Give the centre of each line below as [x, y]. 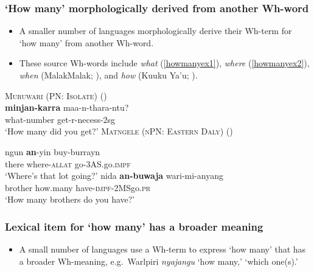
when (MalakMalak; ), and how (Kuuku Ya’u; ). [108, 75]
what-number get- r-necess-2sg [60, 119]
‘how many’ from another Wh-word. [86, 42]
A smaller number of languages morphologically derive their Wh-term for [155, 31]
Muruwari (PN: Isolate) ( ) [56, 95]
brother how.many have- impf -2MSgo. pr [78, 187]
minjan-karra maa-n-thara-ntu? [67, 107]
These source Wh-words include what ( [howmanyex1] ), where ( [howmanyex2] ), [164, 63]
